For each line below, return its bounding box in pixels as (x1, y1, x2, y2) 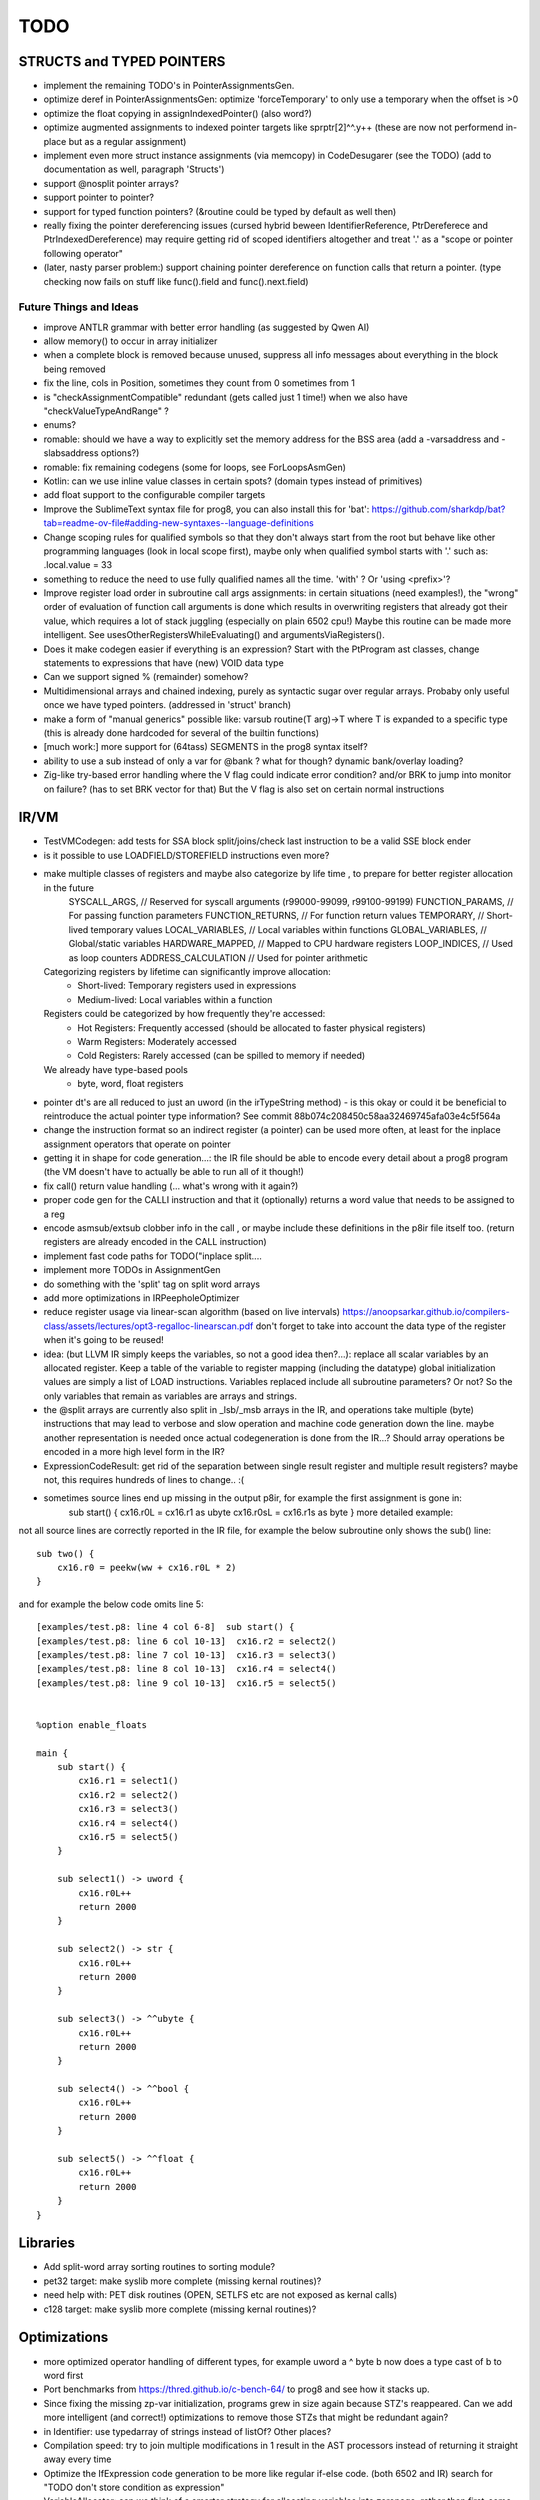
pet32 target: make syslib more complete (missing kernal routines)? (43, 2275, 322, 2287)
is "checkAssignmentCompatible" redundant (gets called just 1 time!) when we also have (43, 391, 409, 403)
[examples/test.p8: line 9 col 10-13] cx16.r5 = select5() (36, 1677, 337, 1689)
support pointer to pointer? (43, 191, 155, 204)
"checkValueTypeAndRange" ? (43, 405, 170, 417)
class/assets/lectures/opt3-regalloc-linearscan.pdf (43, 1320, 254, 1332)
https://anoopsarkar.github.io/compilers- (341, 1306, 510, 1318)
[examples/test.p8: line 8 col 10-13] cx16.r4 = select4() (36, 1663, 337, 1675)
